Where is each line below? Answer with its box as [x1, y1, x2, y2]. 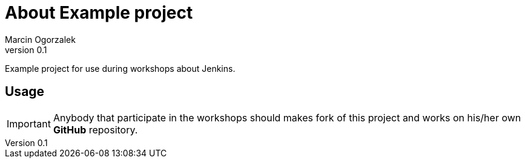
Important [7, 117, 51, 130]
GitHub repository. [53, 123, 138, 136]
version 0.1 [5, 44, 47, 55]
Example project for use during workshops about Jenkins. [5, 63, 236, 74]
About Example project [5, 2, 193, 23]
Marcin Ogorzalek [5, 34, 76, 45]
